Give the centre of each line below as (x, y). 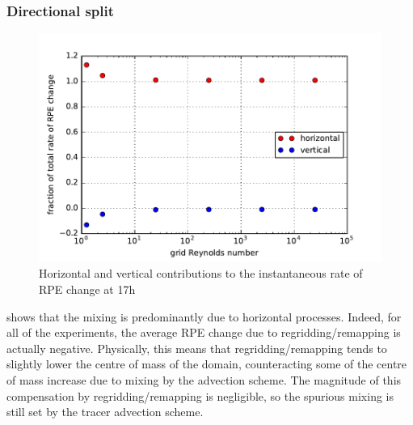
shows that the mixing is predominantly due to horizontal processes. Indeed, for (204, 316)
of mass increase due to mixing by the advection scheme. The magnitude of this (204, 380)
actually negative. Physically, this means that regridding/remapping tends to (197, 348)
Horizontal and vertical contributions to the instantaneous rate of (201, 273)
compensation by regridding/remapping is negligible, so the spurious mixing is (200, 395)
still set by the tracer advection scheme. (105, 412)
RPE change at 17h (87, 289)
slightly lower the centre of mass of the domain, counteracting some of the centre (207, 364)
